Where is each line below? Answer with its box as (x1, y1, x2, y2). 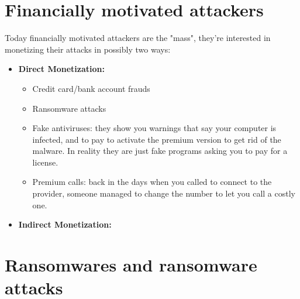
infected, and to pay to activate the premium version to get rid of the (32, 133, 281, 145)
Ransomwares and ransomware (5, 253, 257, 277)
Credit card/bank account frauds (32, 82, 150, 94)
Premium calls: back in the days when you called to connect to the (32, 176, 272, 188)
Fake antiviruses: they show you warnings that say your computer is (32, 122, 277, 134)
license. (32, 156, 58, 168)
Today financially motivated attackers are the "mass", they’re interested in (5, 32, 271, 44)
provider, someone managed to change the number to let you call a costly (32, 187, 295, 200)
